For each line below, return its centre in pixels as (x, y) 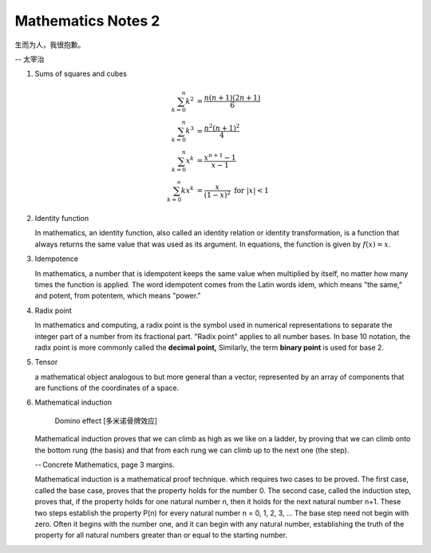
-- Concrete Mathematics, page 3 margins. (105, 465)
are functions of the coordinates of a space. (107, 388)
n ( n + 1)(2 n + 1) (232, 97)
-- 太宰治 (30, 59)
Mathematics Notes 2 (87, 21)
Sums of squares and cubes (81, 74)
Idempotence (57, 259)
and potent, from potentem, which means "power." (118, 296)
